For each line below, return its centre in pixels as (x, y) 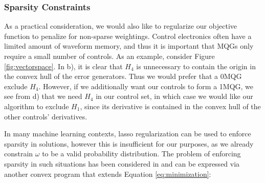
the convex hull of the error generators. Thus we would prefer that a (111, 76)
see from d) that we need (43, 96)
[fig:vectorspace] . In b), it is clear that (63, 66)
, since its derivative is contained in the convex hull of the (170, 106)
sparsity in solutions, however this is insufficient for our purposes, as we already (129, 143)
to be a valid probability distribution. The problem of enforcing (141, 154)
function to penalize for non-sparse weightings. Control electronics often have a (128, 36)
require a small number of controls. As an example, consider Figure (109, 56)
